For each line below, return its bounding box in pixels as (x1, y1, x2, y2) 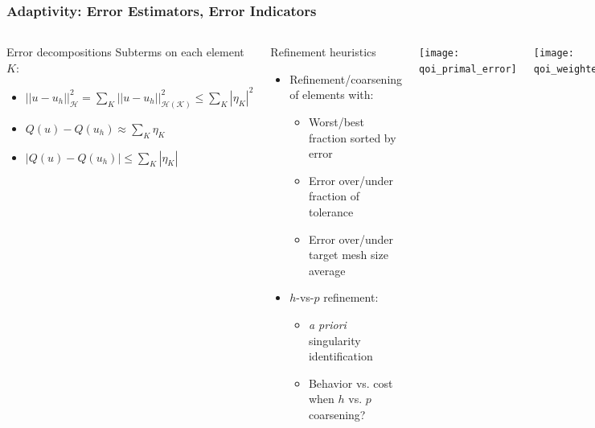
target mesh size (308, 246, 388, 263)
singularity (308, 331, 361, 348)
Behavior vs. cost (308, 374, 393, 391)
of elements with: (289, 86, 374, 103)
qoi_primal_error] (419, 63, 517, 75)
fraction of (308, 187, 360, 204)
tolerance (308, 203, 354, 220)
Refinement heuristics (270, 43, 376, 60)
